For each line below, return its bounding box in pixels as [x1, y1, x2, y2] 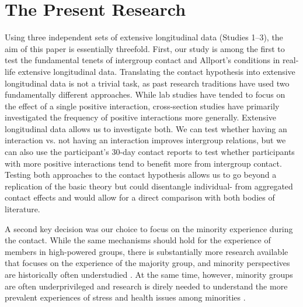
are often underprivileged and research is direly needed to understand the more [5, 280, 288, 292]
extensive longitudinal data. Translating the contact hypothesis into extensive [18, 65, 295, 77]
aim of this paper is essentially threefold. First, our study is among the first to [5, 42, 285, 54]
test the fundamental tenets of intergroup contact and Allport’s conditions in [5, 54, 280, 66]
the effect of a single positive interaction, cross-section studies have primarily [5, 99, 280, 112]
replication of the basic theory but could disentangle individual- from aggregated [5, 180, 293, 192]
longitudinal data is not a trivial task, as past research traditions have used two [5, 77, 290, 89]
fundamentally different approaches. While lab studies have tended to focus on [5, 88, 285, 101]
